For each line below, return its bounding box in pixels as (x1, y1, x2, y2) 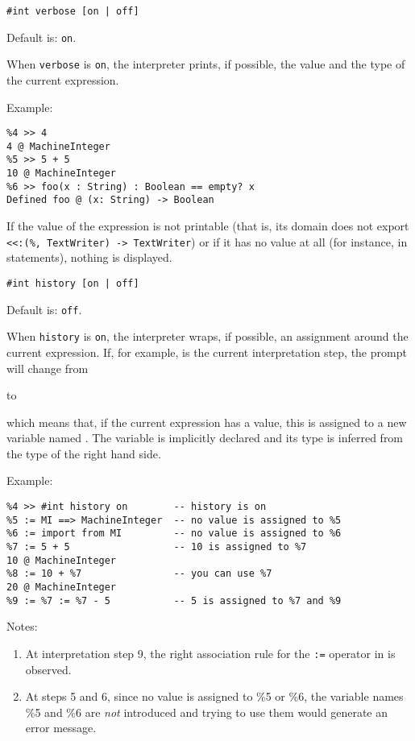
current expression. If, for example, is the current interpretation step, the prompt (6, 343, 407, 360)
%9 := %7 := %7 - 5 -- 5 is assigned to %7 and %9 (6, 594, 342, 606)
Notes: (6, 618, 38, 635)
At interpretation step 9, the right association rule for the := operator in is (25, 644, 396, 661)
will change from (6, 359, 89, 376)
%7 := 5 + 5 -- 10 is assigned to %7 (6, 541, 307, 553)
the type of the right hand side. (6, 445, 161, 462)
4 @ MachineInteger (6, 140, 110, 152)
